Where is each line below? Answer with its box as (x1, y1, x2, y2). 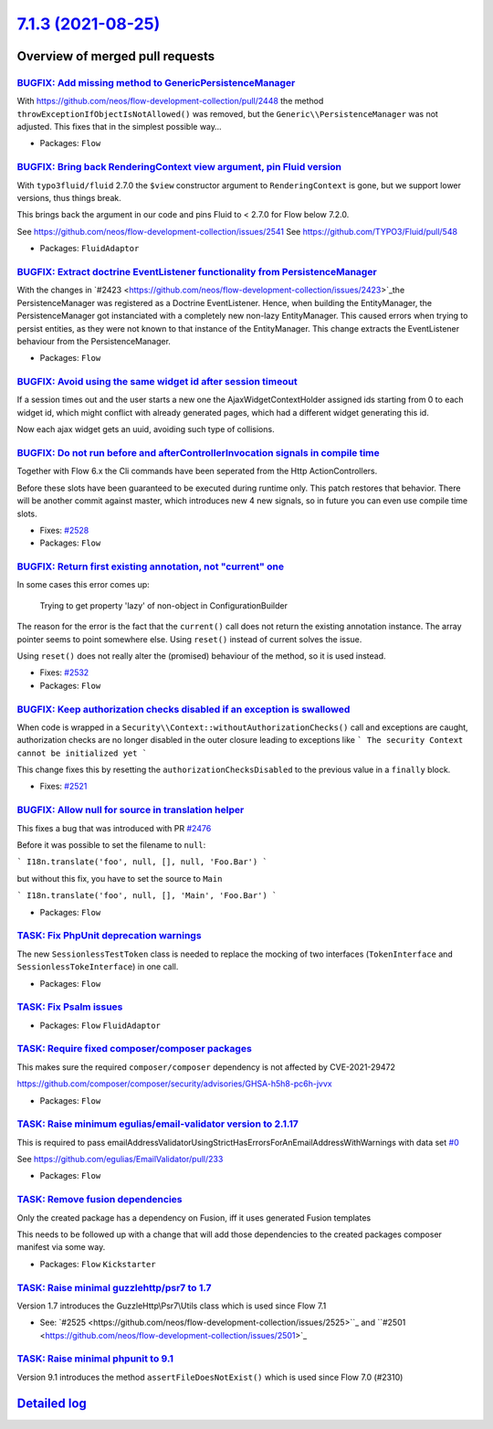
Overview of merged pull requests (16, 48, 215, 64)
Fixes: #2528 (39, 524, 89, 535)
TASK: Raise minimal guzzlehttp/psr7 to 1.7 (16, 1281, 212, 1294)
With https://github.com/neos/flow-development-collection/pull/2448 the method (16, 96, 324, 107)
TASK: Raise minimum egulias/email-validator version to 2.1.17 (16, 1117, 299, 1130)
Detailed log (16, 1395, 87, 1411)
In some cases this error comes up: (16, 579, 150, 590)
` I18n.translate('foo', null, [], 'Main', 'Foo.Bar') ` (16, 891, 278, 901)
